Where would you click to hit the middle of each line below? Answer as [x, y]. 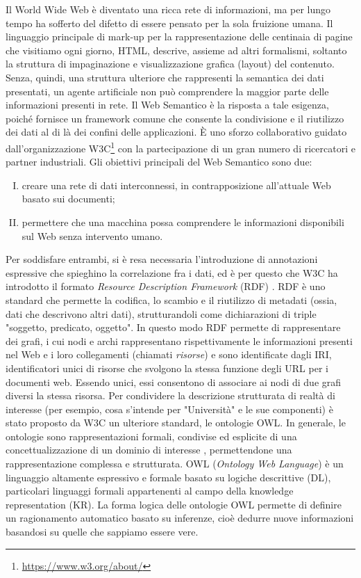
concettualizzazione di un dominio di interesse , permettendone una [149, 450]
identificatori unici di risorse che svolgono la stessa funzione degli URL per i [167, 368]
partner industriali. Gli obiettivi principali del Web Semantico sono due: [159, 162]
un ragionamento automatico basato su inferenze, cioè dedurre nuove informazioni [180, 518]
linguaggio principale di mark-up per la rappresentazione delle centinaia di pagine [179, 37]
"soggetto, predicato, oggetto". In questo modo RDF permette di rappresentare [173, 327]
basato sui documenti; [68, 199]
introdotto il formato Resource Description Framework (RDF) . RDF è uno [166, 286]
